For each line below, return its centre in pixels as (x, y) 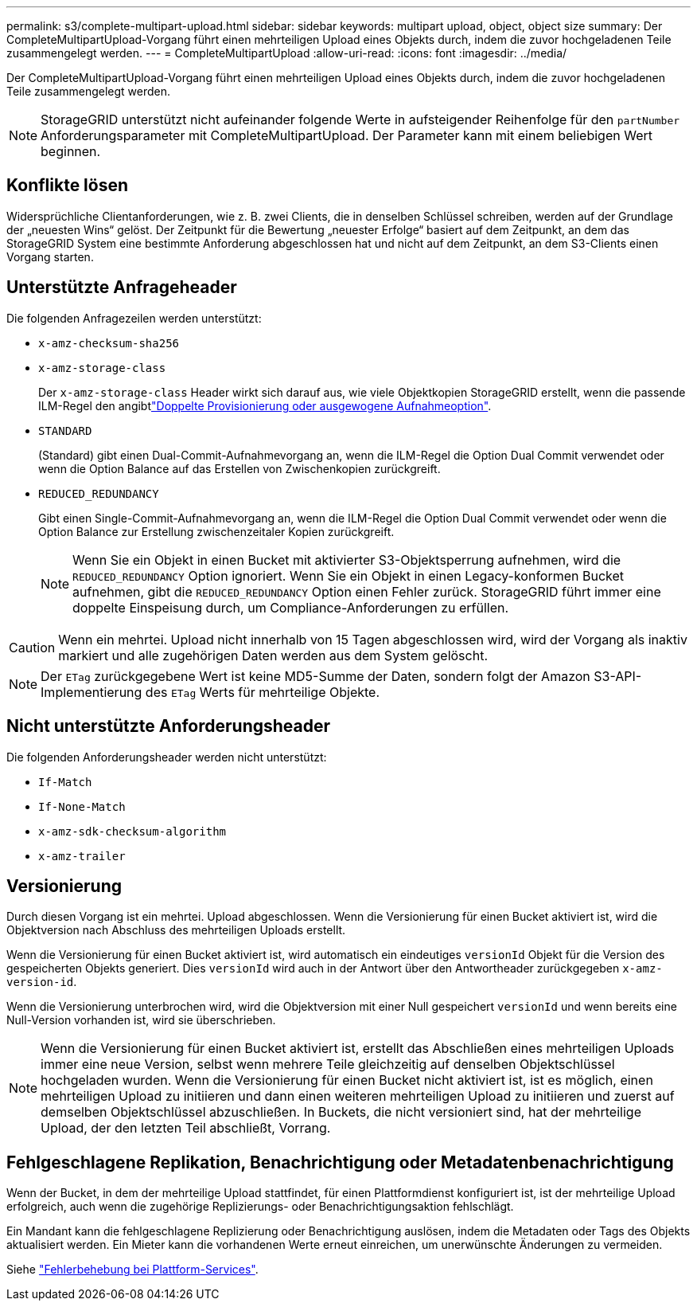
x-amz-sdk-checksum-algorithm (132, 831)
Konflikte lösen (68, 186)
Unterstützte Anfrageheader (122, 288)
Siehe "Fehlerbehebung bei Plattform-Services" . (132, 1270)
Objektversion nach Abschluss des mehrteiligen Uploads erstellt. (176, 930)
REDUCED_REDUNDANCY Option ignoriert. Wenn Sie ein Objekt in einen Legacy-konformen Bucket (348, 575)
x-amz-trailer (82, 856)
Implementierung (92, 692)
